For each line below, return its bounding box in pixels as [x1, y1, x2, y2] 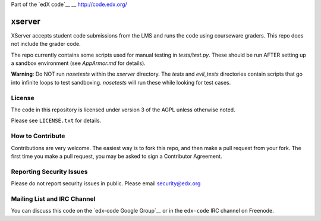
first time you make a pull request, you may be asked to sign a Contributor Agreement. [11, 152, 222, 160]
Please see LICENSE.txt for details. [11, 117, 102, 124]
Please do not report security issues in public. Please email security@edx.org [11, 180, 201, 187]
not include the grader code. [11, 41, 81, 48]
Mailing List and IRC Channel [11, 194, 96, 203]
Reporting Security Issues [11, 167, 88, 176]
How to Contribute [11, 132, 65, 140]
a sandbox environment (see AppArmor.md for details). [11, 60, 146, 67]
